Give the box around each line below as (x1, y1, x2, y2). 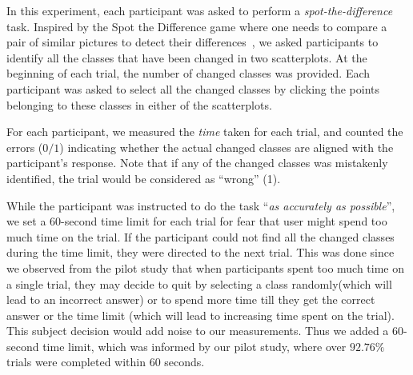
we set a (6, 213, 46, 229)
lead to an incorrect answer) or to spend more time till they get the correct (6, 291, 375, 308)
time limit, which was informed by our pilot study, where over (42, 337, 347, 354)
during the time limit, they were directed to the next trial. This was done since (6, 244, 395, 261)
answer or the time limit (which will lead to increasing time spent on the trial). (6, 306, 395, 323)
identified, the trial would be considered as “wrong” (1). (6, 170, 281, 186)
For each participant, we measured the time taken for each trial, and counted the (6, 123, 403, 140)
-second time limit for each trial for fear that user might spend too (61, 213, 387, 229)
